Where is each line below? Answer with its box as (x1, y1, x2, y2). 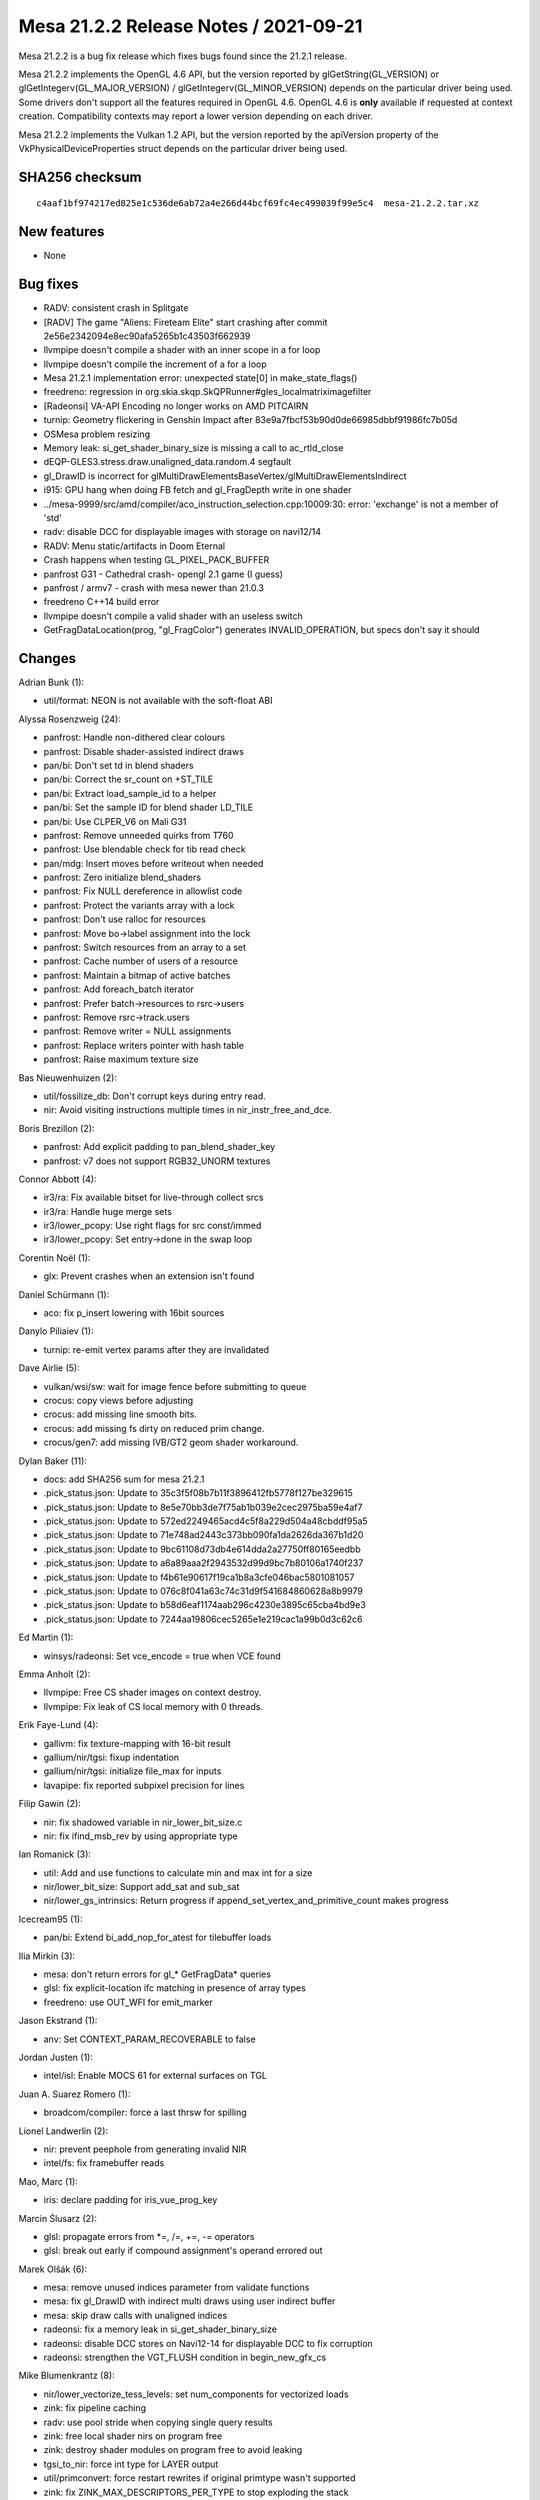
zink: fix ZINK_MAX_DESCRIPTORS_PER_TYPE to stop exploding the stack (43, 2486, 349, 2498)
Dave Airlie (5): (18, 1362, 80, 1374)
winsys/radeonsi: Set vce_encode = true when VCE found (43, 1650, 281, 1662)
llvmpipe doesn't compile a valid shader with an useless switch (43, 610, 304, 622)
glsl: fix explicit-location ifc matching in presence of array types (43, 1982, 307, 1994)
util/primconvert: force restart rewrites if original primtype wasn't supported (43, 2472, 356, 2484)
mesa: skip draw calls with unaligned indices (43, 2309, 228, 2321)
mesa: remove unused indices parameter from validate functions (43, 2281, 310, 2294)
